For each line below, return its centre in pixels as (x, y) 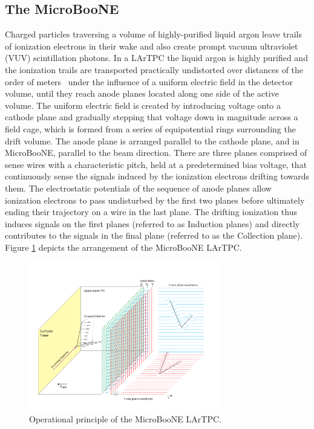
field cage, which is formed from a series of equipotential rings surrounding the (150, 128)
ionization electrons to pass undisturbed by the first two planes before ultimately (155, 200)
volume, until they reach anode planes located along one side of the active (142, 93)
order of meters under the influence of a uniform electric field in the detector (149, 81)
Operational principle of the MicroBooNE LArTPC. (125, 418)
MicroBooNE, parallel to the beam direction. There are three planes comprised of (156, 153)
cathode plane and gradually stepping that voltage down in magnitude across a (152, 117)
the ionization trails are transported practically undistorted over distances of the (154, 69)
